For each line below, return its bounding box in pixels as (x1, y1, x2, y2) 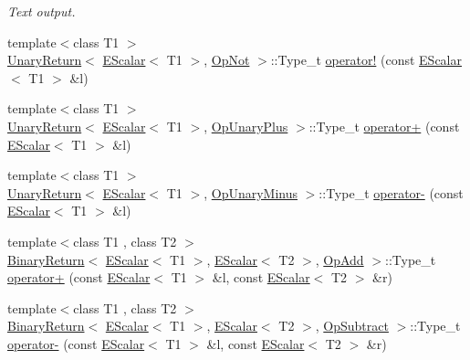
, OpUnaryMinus (204, 183, 298, 202)
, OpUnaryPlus (204, 116, 288, 135)
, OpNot (204, 50, 250, 69)
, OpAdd (315, 249, 364, 269)
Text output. (7, 2, 76, 20)
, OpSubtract (315, 316, 389, 335)
